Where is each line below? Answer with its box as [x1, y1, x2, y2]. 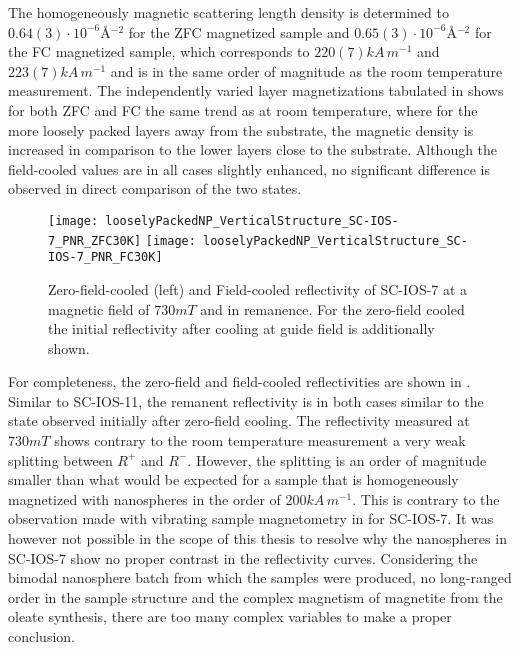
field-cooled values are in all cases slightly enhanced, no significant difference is [8, 158, 490, 179]
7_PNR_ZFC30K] [48, 233, 142, 248]
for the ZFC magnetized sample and [128, 21, 350, 42]
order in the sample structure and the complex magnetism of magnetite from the [8, 586, 503, 607]
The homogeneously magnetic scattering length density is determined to [8, 2, 449, 22]
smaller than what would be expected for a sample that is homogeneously [8, 469, 459, 490]
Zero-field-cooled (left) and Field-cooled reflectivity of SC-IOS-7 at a [48, 278, 468, 299]
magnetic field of [48, 298, 150, 319]
